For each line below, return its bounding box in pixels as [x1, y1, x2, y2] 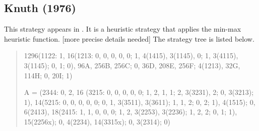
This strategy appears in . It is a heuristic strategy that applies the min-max [4, 24, 241, 34]
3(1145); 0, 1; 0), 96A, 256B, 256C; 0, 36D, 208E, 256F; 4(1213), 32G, [24, 60, 240, 70]
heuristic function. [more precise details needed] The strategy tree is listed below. [4, 33, 254, 44]
